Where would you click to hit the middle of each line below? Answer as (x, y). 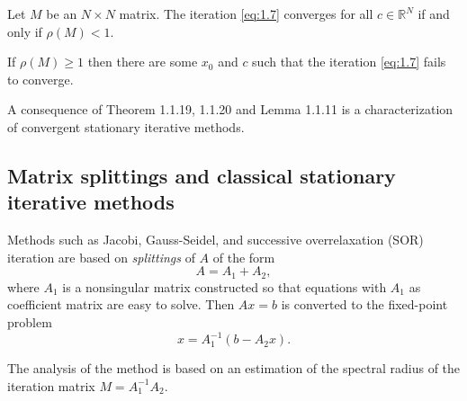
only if (25, 31)
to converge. (40, 79)
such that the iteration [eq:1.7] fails (349, 62)
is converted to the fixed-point (364, 304)
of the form (244, 257)
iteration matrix (51, 385)
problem (30, 321)
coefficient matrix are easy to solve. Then (121, 304)
